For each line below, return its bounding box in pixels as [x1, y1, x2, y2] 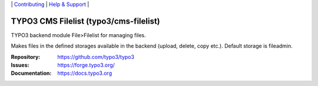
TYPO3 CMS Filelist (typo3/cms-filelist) [11, 16, 160, 26]
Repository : [11, 53, 41, 60]
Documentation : [11, 70, 52, 77]
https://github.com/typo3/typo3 [57, 53, 135, 60]
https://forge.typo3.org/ [57, 62, 115, 69]
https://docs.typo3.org [57, 70, 112, 77]
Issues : [11, 62, 29, 69]
